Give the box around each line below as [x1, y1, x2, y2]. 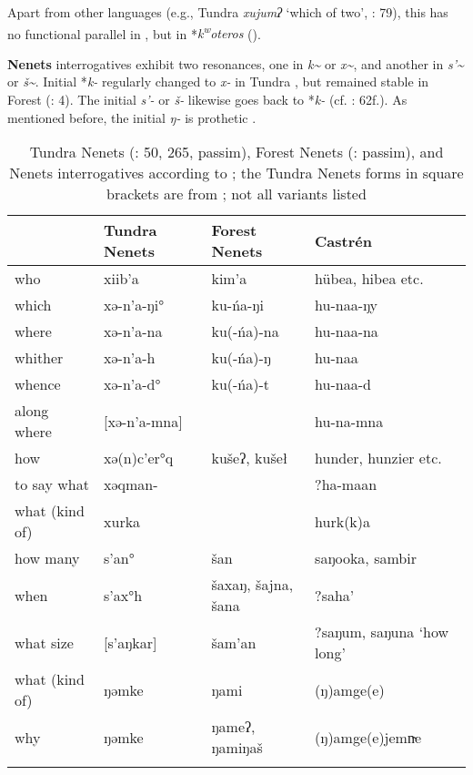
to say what [15, 474, 89, 495]
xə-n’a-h [104, 347, 156, 369]
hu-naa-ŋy [315, 294, 378, 316]
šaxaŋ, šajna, [211, 574, 294, 596]
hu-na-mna [315, 410, 384, 432]
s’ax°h [104, 584, 143, 606]
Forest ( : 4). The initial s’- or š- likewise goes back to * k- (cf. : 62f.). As [7, 90, 408, 109]
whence [15, 373, 61, 395]
